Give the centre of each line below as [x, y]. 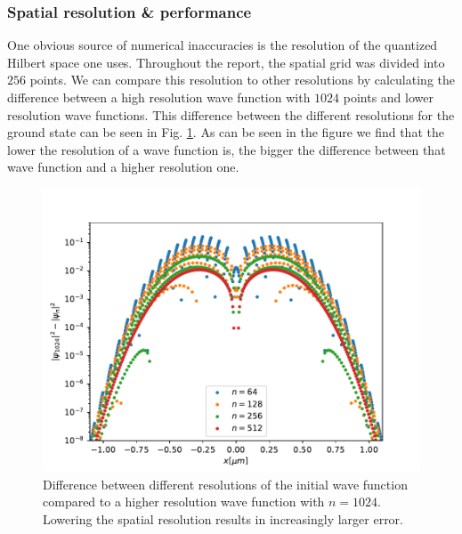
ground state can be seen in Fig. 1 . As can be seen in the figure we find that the [226, 132]
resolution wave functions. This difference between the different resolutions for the [231, 114]
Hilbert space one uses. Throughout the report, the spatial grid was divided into [226, 62]
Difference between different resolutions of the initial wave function [225, 484]
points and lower [388, 97]
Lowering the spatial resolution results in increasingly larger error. [223, 518]
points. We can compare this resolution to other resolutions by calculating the [242, 80]
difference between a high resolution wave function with [159, 97]
